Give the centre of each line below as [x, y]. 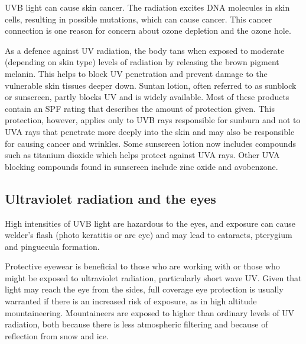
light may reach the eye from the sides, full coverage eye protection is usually [144, 289]
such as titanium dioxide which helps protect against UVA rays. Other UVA [142, 155]
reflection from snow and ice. [57, 335]
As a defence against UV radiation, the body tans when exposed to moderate [145, 50]
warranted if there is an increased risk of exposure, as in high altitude [131, 301]
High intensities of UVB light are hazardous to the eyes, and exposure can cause [150, 223]
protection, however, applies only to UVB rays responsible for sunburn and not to [153, 120]
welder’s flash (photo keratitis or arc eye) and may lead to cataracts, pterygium [149, 235]
